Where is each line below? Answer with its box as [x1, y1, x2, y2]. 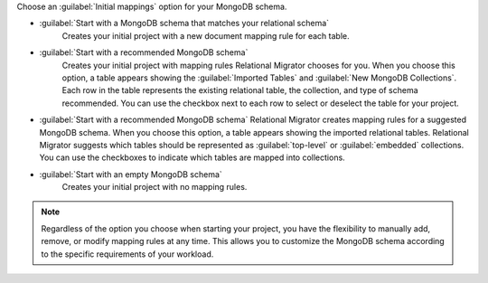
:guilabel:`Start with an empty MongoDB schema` [39, 168, 223, 180]
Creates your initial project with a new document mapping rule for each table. [61, 30, 350, 41]
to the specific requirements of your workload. [41, 249, 214, 259]
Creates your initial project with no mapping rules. [61, 182, 248, 193]
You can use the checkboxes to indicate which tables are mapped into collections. [39, 152, 345, 163]
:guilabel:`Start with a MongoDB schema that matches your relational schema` [39, 18, 330, 29]
